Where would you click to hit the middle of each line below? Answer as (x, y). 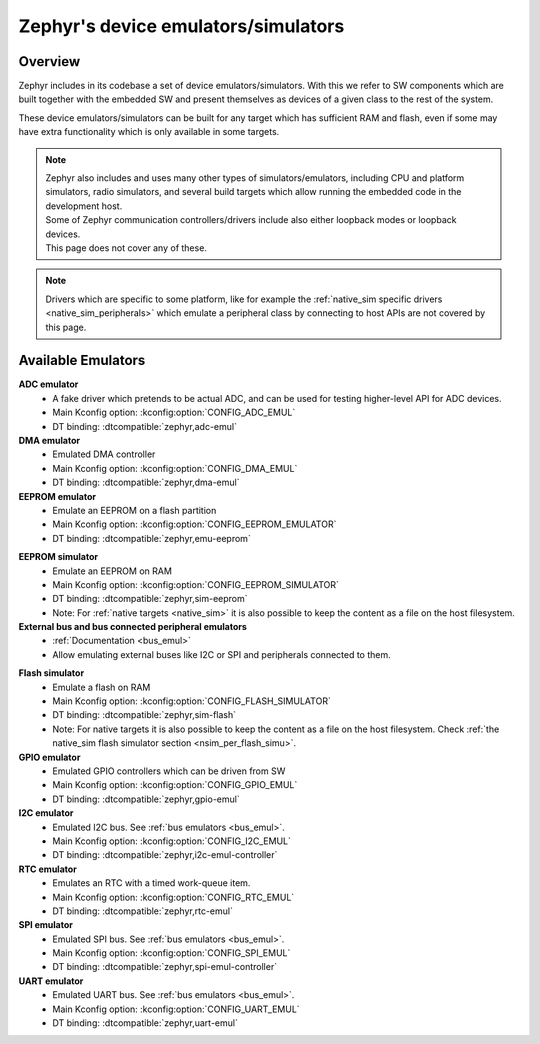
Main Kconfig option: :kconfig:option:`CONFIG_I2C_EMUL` (172, 841)
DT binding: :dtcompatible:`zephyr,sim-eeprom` (150, 599)
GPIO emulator (49, 757)
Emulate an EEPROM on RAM (112, 571)
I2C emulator (46, 813)
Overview (49, 61)
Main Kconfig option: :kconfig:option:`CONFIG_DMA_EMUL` (175, 468)
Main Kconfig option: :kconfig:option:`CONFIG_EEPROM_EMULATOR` (194, 524)
